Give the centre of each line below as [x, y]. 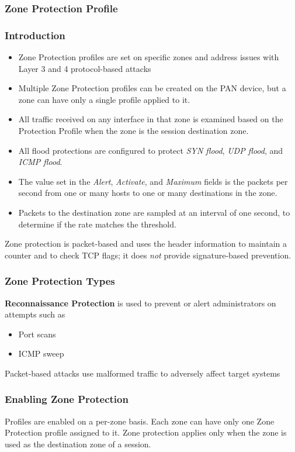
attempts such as [35, 314]
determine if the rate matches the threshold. [97, 224]
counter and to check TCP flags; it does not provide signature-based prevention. [148, 255]
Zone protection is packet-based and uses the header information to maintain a [146, 244]
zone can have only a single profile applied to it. [104, 99]
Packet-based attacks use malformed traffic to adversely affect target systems [143, 373]
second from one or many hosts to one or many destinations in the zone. [148, 193]
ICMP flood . [40, 162]
